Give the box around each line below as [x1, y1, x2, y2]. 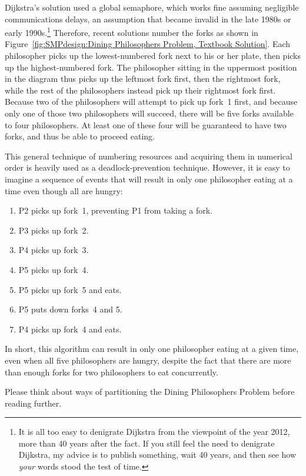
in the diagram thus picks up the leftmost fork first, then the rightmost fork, [5, 72, 281, 85]
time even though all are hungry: [5, 184, 123, 197]
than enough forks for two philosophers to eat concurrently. [5, 365, 218, 378]
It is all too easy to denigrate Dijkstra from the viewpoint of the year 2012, [18, 425, 290, 438]
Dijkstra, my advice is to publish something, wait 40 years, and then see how [18, 448, 297, 461]
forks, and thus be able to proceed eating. [5, 130, 155, 142]
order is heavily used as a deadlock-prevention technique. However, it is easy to [5, 161, 290, 174]
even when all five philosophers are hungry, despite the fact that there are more [5, 354, 291, 366]
